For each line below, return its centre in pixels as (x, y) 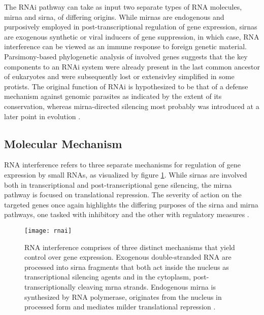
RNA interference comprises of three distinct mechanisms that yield (130, 247)
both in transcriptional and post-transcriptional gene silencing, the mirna (118, 184)
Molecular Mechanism (63, 143)
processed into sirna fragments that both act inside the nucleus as (127, 267)
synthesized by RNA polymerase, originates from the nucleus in (123, 296)
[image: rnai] (48, 231)
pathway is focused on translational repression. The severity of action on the (123, 195)
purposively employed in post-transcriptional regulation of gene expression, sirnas (131, 27)
